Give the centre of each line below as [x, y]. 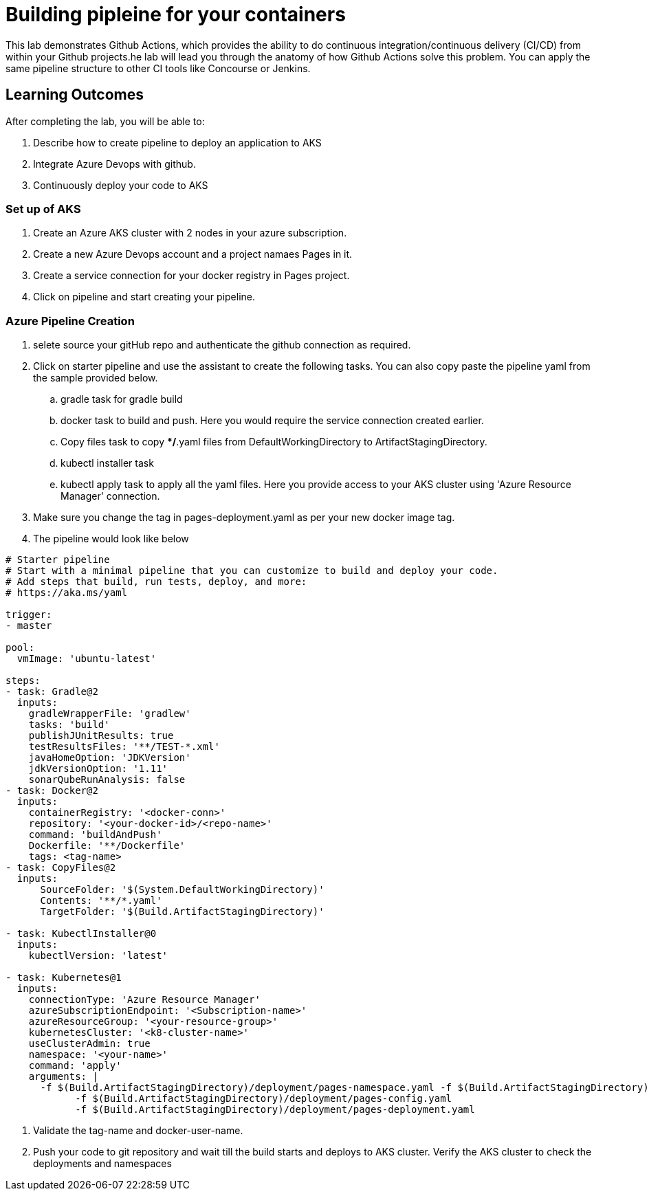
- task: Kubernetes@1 [64, 978]
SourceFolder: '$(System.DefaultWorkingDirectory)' [182, 890]
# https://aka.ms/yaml [67, 593]
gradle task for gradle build [122, 399]
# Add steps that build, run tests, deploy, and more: [156, 582]
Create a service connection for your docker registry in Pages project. [191, 276]
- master [29, 626]
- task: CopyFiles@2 [61, 868]
